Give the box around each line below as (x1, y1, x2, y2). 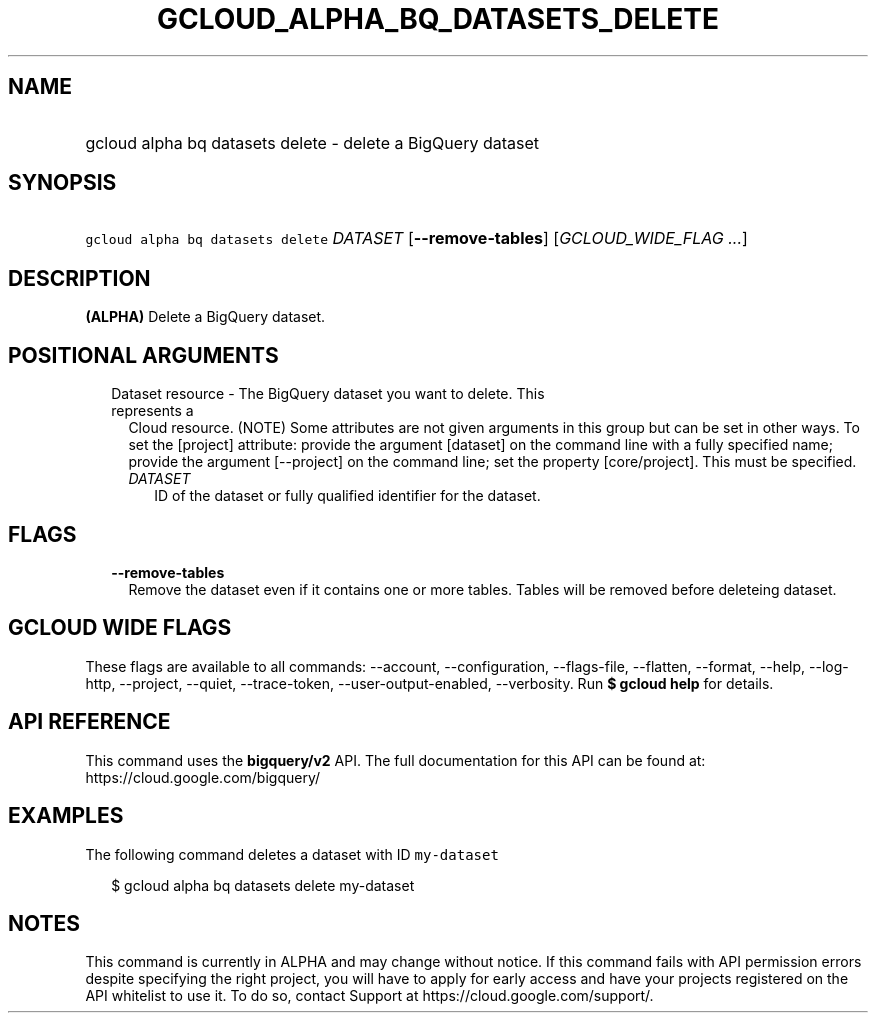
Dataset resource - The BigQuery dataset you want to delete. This (111, 385, 545, 403)
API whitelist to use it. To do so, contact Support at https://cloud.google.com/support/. (85, 987, 654, 1005)
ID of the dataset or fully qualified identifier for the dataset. (154, 487, 541, 505)
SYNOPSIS (8, 170, 117, 196)
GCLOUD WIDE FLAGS (8, 615, 232, 641)
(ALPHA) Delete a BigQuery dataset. (85, 308, 326, 326)
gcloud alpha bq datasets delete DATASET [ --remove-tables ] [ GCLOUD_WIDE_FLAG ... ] (85, 228, 748, 249)
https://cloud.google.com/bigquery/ (85, 768, 320, 786)
